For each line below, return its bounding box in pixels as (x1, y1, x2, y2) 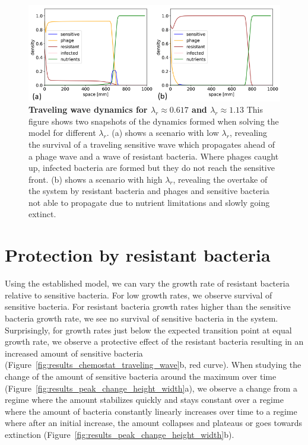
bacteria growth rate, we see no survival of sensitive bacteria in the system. (5, 311, 278, 324)
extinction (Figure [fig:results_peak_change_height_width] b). (5, 428, 234, 440)
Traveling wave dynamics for (28, 103, 148, 116)
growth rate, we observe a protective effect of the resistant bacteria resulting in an (5, 335, 304, 348)
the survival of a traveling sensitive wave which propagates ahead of (28, 138, 275, 150)
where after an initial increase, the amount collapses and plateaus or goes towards (5, 417, 303, 429)
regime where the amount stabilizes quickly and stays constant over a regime (5, 393, 284, 406)
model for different (28, 126, 96, 139)
